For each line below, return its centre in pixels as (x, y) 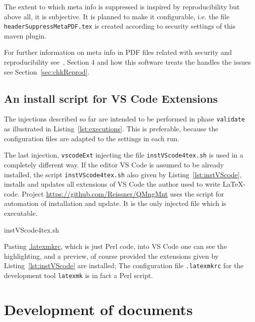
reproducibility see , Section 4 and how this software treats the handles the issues (127, 62)
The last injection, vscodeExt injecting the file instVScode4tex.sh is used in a (124, 155)
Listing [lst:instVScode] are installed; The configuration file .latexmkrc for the (124, 265)
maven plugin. (25, 35)
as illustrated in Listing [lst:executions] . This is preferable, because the (111, 129)
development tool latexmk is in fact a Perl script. (78, 275)
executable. (21, 213)
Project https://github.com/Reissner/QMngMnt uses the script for (123, 193)
